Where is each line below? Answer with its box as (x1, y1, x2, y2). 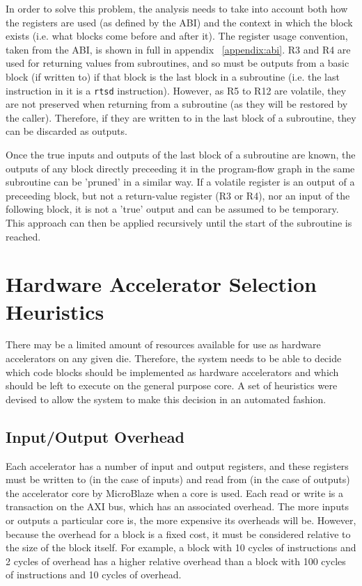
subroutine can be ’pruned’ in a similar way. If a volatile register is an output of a (6, 174, 355, 189)
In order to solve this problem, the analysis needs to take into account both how (6, 1, 348, 15)
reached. (6, 229, 41, 243)
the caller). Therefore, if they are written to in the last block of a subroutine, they (6, 110, 356, 124)
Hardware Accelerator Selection (6, 270, 317, 298)
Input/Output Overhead (6, 425, 184, 447)
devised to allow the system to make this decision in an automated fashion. (6, 391, 326, 406)
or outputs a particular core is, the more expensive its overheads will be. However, (6, 513, 356, 528)
